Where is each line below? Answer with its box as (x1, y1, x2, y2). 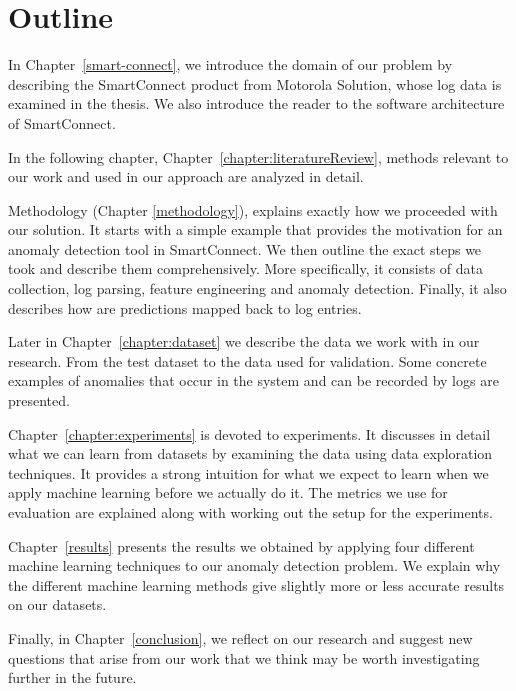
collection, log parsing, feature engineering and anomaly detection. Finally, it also (8, 278, 507, 299)
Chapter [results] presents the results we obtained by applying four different (8, 535, 475, 556)
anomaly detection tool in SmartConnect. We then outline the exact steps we (8, 238, 482, 259)
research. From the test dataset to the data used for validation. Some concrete (8, 350, 487, 371)
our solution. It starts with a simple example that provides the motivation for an (8, 219, 503, 240)
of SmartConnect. (8, 112, 116, 133)
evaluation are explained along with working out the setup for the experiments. (8, 502, 493, 522)
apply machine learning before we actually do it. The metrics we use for (8, 482, 448, 503)
